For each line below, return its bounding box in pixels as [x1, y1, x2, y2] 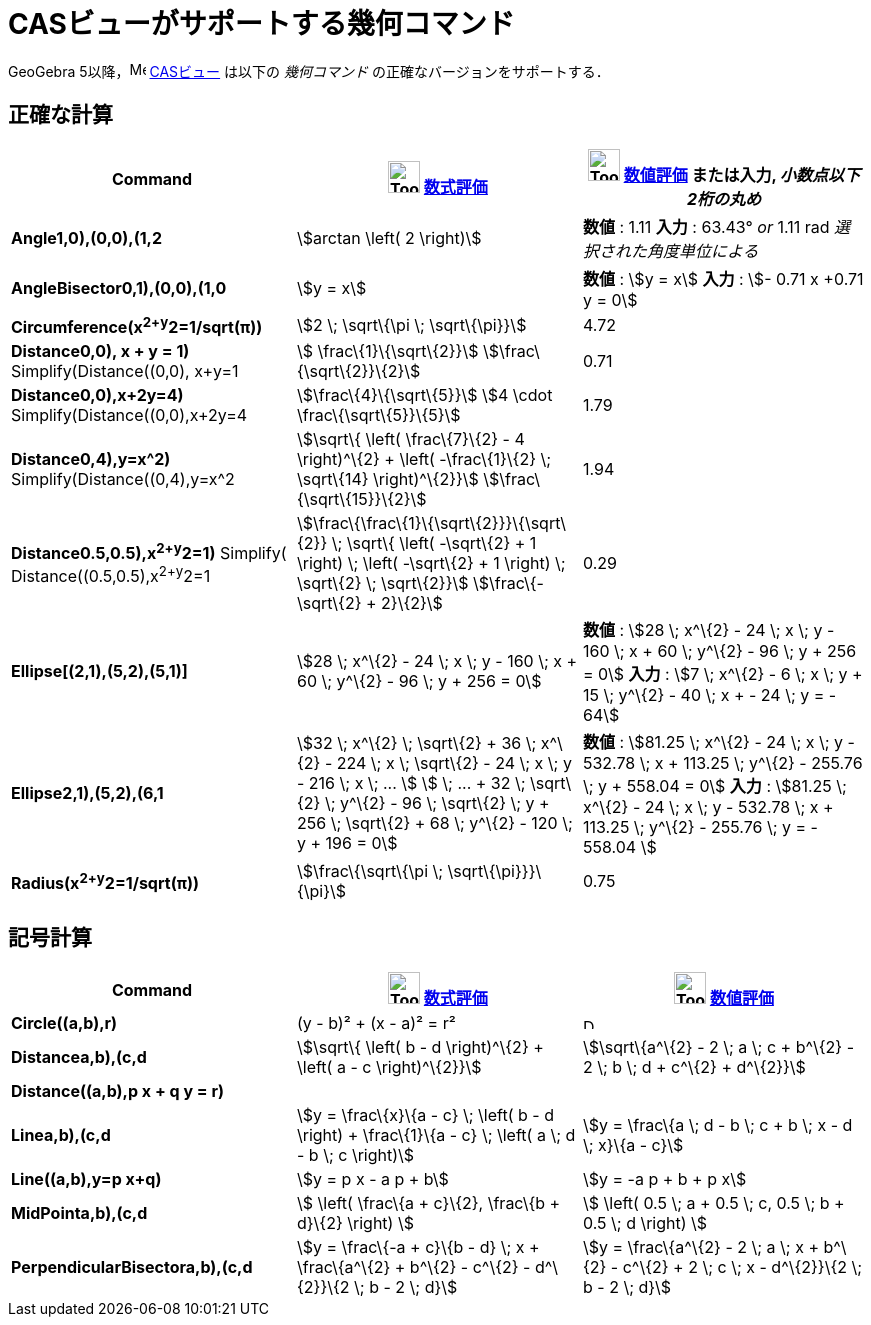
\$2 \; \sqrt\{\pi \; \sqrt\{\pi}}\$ [296, 315, 527, 336]
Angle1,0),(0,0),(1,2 [11, 227, 163, 248]
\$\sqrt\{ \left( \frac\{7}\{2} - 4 [296, 428, 525, 449]
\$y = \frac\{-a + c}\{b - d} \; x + [296, 1236, 540, 1257]
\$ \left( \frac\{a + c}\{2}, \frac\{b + [296, 1192, 561, 1213]
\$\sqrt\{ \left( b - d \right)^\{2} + [296, 1036, 544, 1057]
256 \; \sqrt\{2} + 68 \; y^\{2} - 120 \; [296, 812, 573, 833]
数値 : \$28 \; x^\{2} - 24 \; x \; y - [582, 619, 835, 640]
